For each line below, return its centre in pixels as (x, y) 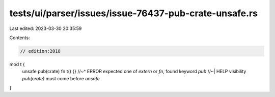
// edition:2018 (40, 51)
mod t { (17, 64)
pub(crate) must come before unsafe (61, 78)
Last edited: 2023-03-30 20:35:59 (46, 28)
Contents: (20, 38)
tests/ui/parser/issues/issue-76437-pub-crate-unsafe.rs (134, 13)
